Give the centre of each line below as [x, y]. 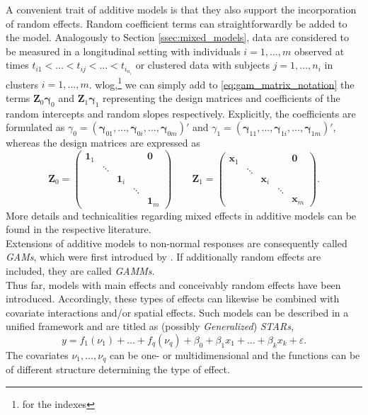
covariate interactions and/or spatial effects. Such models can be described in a [177, 312]
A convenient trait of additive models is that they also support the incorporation [181, 9]
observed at [319, 51]
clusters [22, 84]
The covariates [37, 355]
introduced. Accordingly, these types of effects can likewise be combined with [173, 299]
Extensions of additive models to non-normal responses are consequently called [177, 243]
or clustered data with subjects [202, 65]
